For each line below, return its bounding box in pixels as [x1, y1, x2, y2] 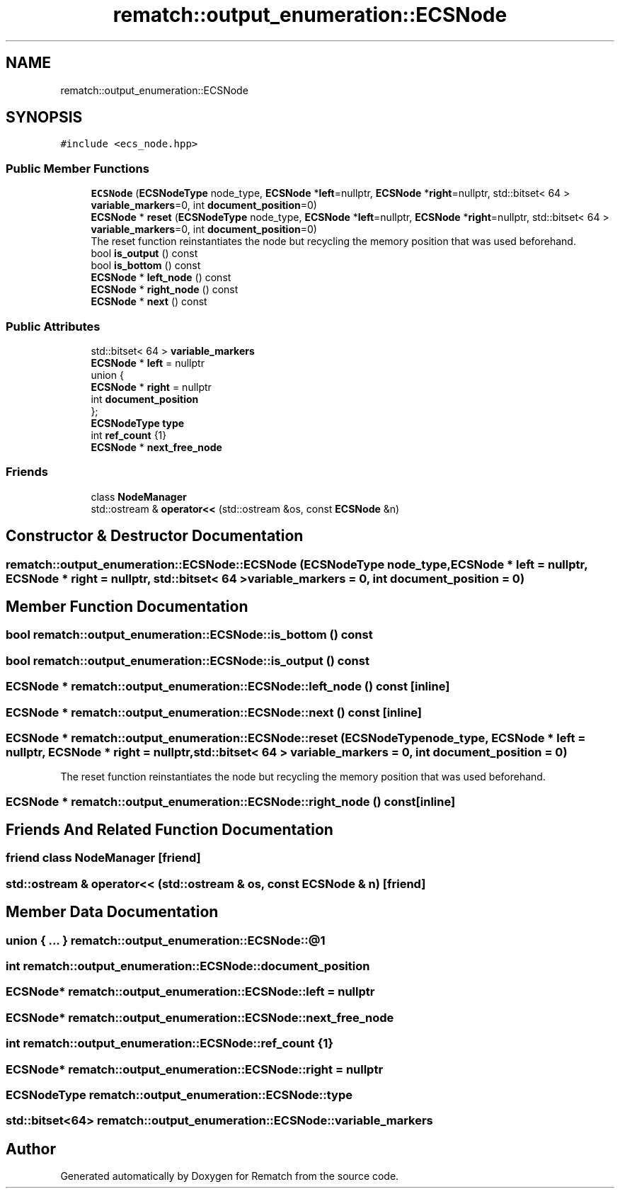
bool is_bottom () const [91, 259, 201, 272]
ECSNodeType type [91, 416, 185, 429]
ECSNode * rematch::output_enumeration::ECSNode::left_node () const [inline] [6, 679, 450, 694]
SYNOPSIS [6, 108, 83, 127]
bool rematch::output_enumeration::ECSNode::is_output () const [6, 653, 369, 668]
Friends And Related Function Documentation [6, 821, 333, 839]
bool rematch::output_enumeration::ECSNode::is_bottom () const [6, 627, 373, 642]
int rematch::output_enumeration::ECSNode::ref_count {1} [6, 1036, 333, 1051]
